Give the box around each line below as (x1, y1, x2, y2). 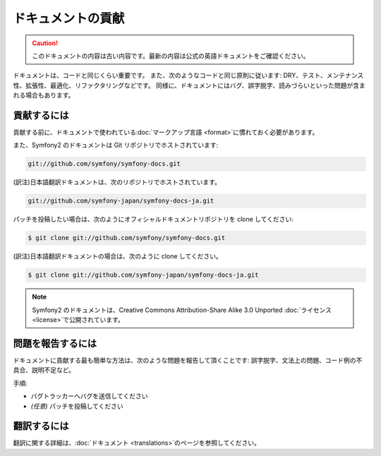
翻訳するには (13, 420, 69, 432)
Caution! (32, 39, 59, 47)
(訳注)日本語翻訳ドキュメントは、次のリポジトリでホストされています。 (13, 178, 222, 186)
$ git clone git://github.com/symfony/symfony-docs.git (28, 234, 226, 242)
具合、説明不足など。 (13, 366, 75, 374)
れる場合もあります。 (13, 91, 75, 100)
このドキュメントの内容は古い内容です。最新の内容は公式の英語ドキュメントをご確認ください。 (32, 52, 310, 60)
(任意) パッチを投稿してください (30, 402, 123, 410)
